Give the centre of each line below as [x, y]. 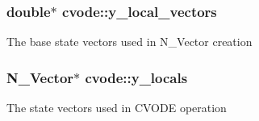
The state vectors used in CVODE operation [117, 108]
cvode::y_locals [136, 77]
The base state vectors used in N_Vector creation [129, 42]
